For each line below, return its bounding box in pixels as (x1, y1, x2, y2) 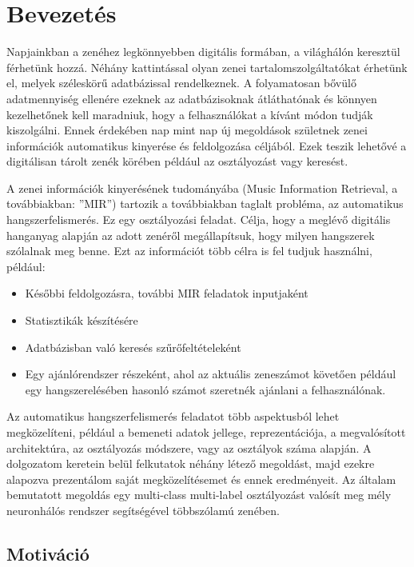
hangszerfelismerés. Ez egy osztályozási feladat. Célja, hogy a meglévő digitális (6, 211, 391, 228)
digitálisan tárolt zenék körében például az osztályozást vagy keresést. (6, 153, 348, 170)
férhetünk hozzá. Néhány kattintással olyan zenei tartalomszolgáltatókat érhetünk (6, 58, 408, 75)
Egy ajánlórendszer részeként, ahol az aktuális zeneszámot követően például (25, 365, 396, 382)
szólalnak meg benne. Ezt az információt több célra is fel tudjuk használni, (6, 242, 372, 259)
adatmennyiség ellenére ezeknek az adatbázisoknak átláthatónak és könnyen (6, 90, 377, 106)
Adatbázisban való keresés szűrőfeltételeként (25, 338, 241, 355)
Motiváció (6, 541, 90, 565)
